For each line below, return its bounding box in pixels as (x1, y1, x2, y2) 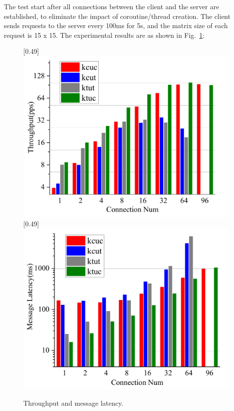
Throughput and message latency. (23, 398, 124, 408)
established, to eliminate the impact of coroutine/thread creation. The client (4, 11, 231, 21)
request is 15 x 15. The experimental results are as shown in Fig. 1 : (4, 30, 205, 40)
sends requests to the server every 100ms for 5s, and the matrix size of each (4, 20, 228, 31)
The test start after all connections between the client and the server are (4, 1, 219, 11)
